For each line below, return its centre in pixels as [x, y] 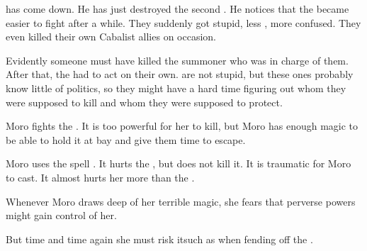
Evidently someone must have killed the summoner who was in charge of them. [177, 60]
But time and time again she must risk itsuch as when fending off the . [159, 239]
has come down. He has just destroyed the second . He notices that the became [177, 9]
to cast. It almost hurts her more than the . [100, 177]
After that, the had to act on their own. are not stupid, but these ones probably [180, 74]
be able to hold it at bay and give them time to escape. [126, 139]
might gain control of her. [61, 215]
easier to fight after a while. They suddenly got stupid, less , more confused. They [183, 22]
